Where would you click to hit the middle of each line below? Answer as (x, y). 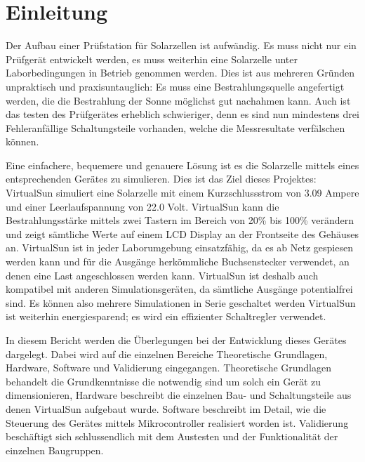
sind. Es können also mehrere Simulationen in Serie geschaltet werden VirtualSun (181, 302)
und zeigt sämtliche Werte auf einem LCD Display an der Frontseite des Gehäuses (182, 233)
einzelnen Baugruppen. (55, 450)
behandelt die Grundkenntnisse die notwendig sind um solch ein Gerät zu (163, 381)
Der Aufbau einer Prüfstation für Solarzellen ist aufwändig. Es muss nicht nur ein (181, 45)
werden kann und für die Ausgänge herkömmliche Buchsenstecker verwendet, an (178, 262)
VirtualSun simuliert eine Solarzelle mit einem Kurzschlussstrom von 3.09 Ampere (182, 193)
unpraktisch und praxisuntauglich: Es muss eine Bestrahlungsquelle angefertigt (175, 86)
